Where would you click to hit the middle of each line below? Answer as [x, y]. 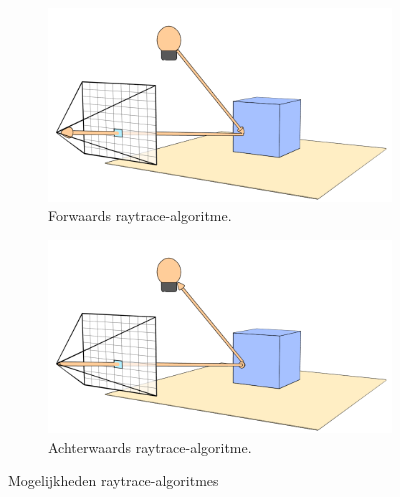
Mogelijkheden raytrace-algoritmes [113, 480]
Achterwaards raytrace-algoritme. [150, 446]
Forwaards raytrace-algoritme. [140, 215]
